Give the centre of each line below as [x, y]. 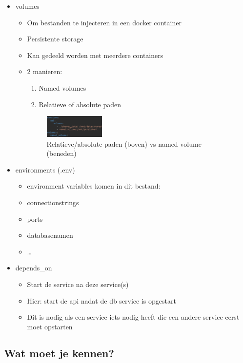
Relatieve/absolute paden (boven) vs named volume [124, 143]
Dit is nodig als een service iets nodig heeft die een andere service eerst [133, 317]
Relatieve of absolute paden [80, 104]
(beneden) [61, 153]
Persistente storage [55, 39]
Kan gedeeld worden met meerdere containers [95, 55]
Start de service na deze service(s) [78, 284]
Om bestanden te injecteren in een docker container [104, 22]
